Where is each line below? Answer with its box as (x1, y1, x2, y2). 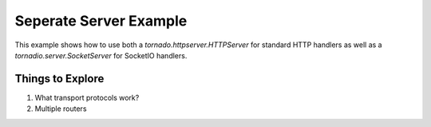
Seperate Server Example (14, 12, 188, 30)
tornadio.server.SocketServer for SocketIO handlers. (14, 50, 188, 60)
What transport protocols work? (34, 93, 140, 102)
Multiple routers (34, 104, 87, 113)
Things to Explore (14, 72, 105, 85)
